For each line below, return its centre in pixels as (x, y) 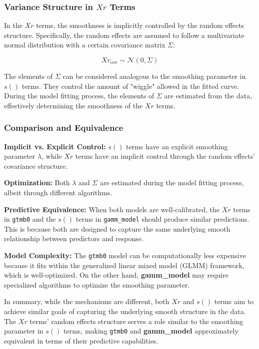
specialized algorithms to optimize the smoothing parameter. (97, 284)
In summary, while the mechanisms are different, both (87, 301)
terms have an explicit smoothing (177, 146)
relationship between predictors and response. (74, 238)
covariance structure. (36, 166)
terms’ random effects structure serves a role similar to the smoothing (136, 321)
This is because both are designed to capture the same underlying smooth (117, 228)
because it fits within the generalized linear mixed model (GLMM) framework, (124, 265)
